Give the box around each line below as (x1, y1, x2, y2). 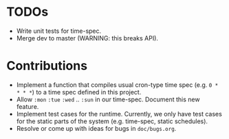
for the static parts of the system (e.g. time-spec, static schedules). (16, 117, 208, 125)
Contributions (6, 58, 87, 74)
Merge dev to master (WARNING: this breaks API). (16, 34, 159, 42)
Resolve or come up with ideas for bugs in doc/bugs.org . (16, 124, 177, 132)
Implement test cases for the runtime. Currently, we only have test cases (16, 110, 223, 118)
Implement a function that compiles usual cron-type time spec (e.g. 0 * (16, 80, 219, 89)
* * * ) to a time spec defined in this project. (16, 88, 142, 96)
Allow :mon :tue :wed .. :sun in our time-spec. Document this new (16, 95, 200, 103)
